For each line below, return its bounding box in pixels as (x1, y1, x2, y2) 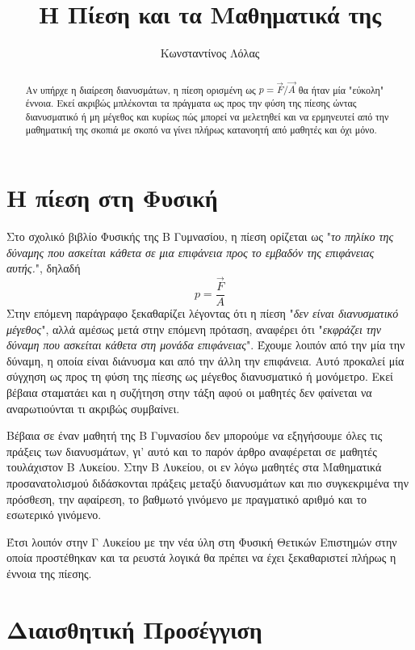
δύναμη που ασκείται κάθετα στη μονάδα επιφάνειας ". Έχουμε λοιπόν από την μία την (6, 336, 405, 353)
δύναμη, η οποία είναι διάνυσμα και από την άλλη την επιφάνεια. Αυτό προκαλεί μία (6, 352, 405, 369)
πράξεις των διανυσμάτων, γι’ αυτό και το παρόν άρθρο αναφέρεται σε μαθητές (6, 442, 377, 459)
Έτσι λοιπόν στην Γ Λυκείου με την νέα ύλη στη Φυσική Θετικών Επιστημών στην (6, 533, 397, 550)
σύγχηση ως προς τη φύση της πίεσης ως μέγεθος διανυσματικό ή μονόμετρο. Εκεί (6, 368, 393, 385)
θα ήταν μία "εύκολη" (298, 82, 384, 96)
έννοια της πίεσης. (6, 564, 92, 581)
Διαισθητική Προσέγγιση (6, 612, 262, 645)
